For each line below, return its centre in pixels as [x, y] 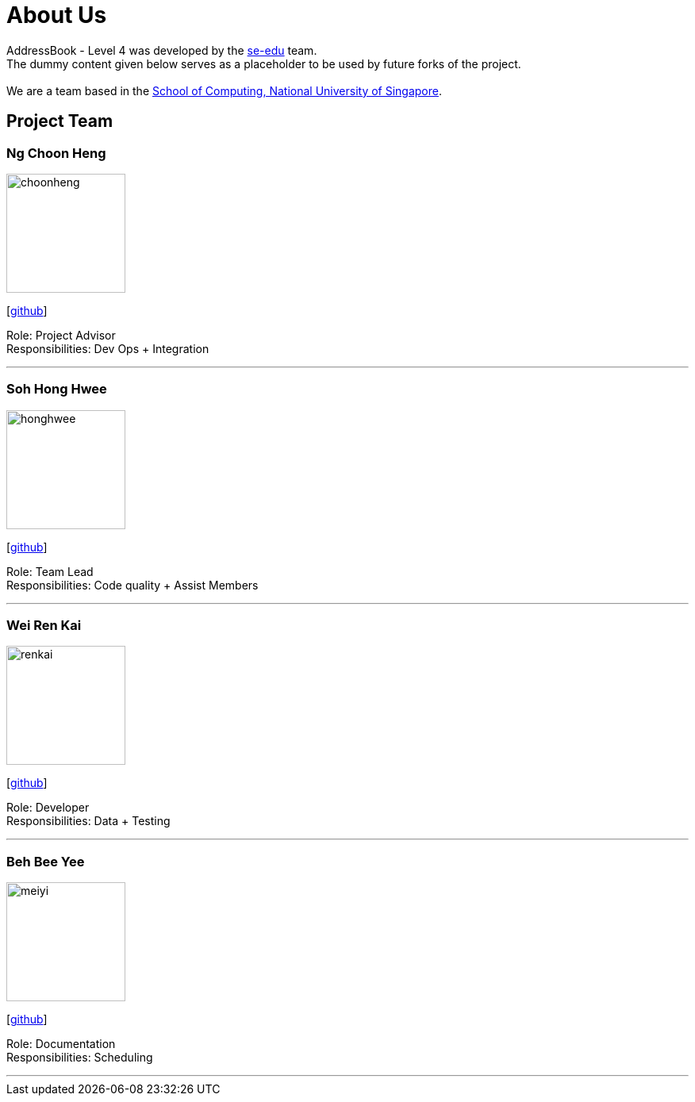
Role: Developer [48, 808]
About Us [57, 15]
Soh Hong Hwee [57, 389]
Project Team [60, 121]
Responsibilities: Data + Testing [88, 821]
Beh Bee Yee [46, 861]
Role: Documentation [61, 1044]
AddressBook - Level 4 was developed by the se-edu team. [162, 50]
